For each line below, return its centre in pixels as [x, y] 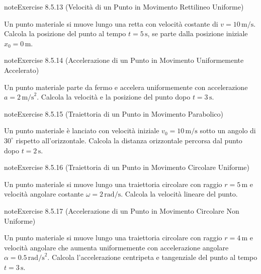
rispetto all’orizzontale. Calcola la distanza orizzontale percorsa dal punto [129, 140]
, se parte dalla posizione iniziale [198, 33]
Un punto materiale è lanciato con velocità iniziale [82, 130]
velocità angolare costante [44, 194]
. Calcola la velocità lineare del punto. [179, 194]
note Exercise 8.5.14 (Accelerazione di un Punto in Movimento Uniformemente [124, 60]
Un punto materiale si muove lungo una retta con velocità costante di [111, 23]
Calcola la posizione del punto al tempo [65, 33]
